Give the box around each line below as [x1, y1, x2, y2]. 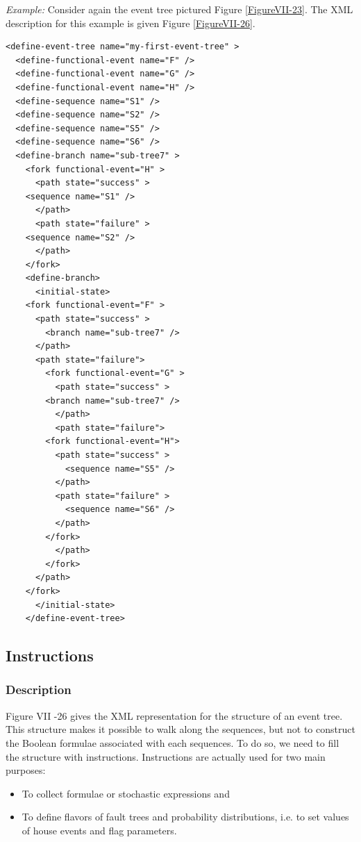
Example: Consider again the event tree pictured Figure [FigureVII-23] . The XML [6, 2, 353, 16]
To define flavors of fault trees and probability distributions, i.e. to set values [22, 809, 349, 824]
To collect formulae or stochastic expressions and [22, 786, 230, 800]
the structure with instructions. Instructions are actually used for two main [6, 749, 326, 763]
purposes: [6, 763, 46, 777]
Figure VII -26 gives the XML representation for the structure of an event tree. [6, 708, 343, 723]
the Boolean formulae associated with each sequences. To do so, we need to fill [6, 735, 339, 750]
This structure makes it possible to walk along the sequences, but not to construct [6, 722, 355, 736]
